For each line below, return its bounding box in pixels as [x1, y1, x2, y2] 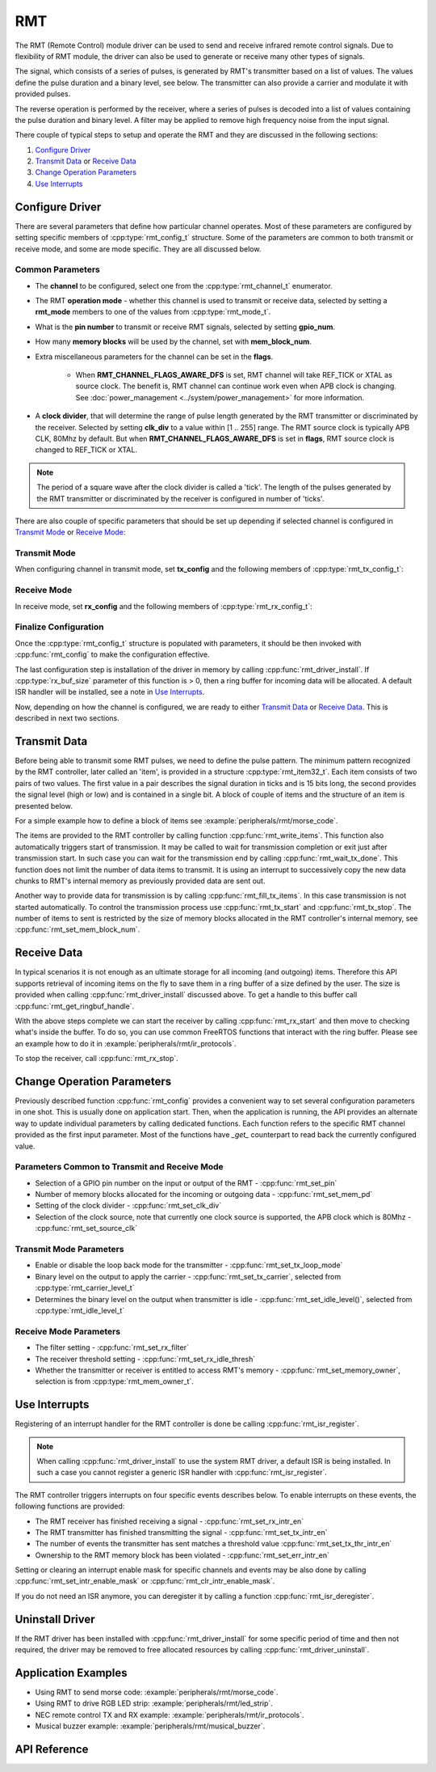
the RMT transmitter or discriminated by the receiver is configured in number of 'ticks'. [36, 493, 325, 503]
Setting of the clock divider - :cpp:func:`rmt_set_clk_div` [35, 1201, 222, 1211]
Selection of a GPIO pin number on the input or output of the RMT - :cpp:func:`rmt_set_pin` [35, 1178, 337, 1188]
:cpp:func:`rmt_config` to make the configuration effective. [15, 649, 210, 659]
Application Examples [15, 1666, 128, 1680]
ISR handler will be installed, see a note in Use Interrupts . [15, 687, 205, 697]
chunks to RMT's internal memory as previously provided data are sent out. [15, 876, 266, 886]
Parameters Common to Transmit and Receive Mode [15, 1161, 224, 1173]
